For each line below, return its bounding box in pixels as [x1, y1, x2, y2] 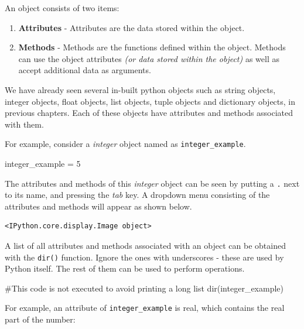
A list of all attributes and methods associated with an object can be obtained [5, 239, 286, 252]
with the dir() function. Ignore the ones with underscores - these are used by [5, 251, 284, 263]
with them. [5, 118, 44, 130]
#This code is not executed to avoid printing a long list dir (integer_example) [5, 282, 283, 294]
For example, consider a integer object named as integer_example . [5, 138, 246, 150]
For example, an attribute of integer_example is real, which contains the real [5, 301, 285, 314]
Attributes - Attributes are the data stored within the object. [18, 21, 245, 33]
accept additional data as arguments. [18, 64, 151, 76]
